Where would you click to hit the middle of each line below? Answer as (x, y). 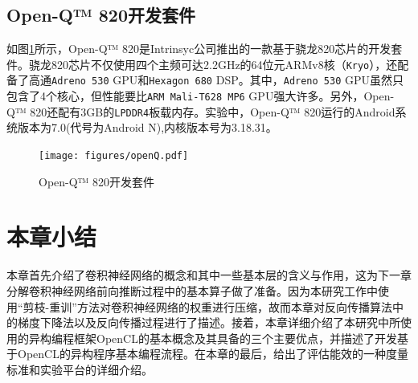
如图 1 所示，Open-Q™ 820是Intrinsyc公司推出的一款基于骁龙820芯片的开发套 (205, 49)
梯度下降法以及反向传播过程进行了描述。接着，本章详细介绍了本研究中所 (209, 322)
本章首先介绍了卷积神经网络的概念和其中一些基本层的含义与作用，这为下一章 (209, 275)
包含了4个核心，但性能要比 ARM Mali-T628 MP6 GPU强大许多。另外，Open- (201, 96)
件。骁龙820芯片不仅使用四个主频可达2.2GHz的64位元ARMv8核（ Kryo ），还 (202, 64)
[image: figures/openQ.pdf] (114, 156)
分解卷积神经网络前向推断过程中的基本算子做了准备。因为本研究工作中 (192, 290)
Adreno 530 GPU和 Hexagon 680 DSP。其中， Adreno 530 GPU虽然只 (227, 80)
